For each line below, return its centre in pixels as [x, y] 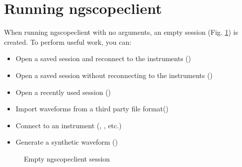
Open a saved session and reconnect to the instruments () [103, 58]
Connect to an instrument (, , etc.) [69, 125]
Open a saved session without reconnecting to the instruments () [114, 75]
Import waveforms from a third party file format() [92, 109]
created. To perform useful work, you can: [68, 42]
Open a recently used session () [63, 92]
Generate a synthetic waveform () [67, 142]
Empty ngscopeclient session [67, 158]
